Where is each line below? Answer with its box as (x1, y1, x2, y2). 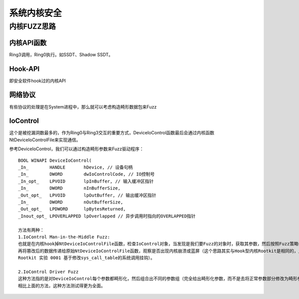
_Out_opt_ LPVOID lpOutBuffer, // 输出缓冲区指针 (18, 192, 156, 198)
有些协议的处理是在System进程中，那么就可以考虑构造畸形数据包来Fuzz (9, 103, 157, 109)
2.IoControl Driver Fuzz (18, 269, 79, 275)
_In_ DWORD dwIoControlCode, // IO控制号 (18, 172, 155, 177)
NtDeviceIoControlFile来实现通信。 (9, 137, 81, 143)
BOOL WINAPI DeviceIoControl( (18, 157, 92, 163)
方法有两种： (18, 227, 44, 233)
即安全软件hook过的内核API (9, 78, 66, 84)
